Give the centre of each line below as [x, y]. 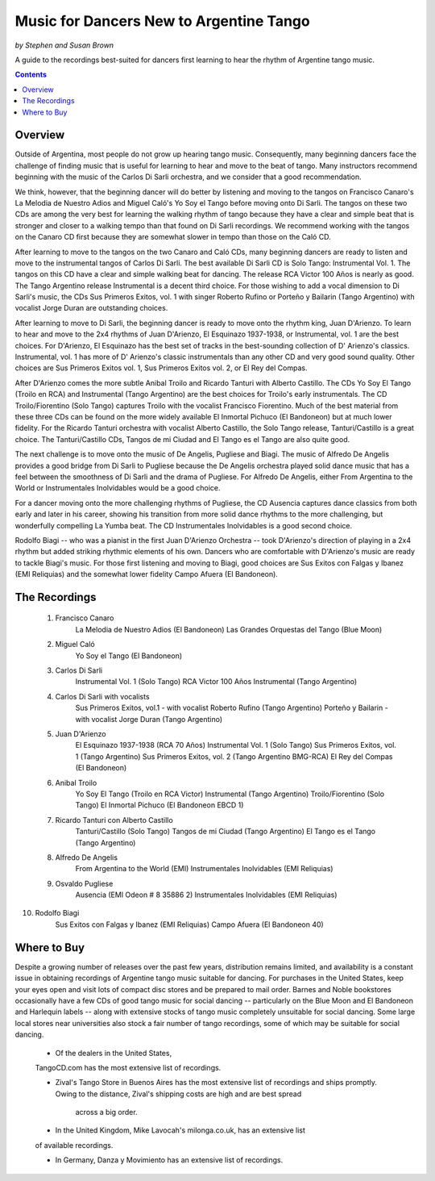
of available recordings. [74, 1145]
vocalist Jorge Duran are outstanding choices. [91, 308]
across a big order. [106, 1112]
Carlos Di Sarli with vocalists [102, 696]
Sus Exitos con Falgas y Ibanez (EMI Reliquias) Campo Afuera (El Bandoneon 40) [189, 924]
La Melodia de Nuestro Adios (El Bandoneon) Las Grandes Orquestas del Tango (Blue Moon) [229, 629]
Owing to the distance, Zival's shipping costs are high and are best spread [178, 1094]
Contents [31, 75]
